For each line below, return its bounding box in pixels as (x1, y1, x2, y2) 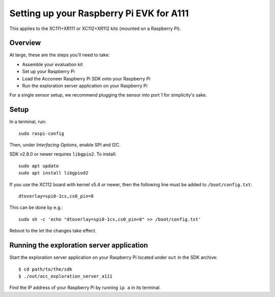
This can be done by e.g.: (9, 204, 63, 211)
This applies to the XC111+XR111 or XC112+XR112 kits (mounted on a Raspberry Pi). (9, 25, 181, 32)
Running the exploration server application (9, 241, 148, 250)
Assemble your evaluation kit (22, 61, 83, 67)
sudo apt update (18, 163, 59, 169)
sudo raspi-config (18, 130, 65, 136)
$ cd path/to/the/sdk (18, 266, 72, 272)
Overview (9, 39, 41, 47)
